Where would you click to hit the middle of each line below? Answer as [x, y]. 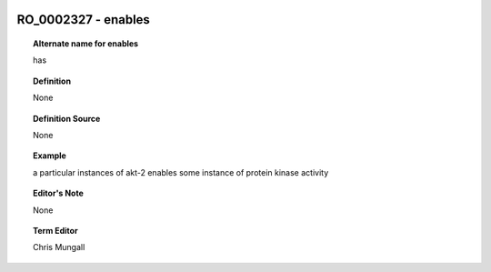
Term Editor [55, 230]
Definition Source [67, 118]
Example [50, 156]
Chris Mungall [59, 247]
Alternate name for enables [86, 44]
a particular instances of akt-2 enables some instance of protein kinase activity [181, 172]
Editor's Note [58, 193]
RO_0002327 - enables [83, 20]
